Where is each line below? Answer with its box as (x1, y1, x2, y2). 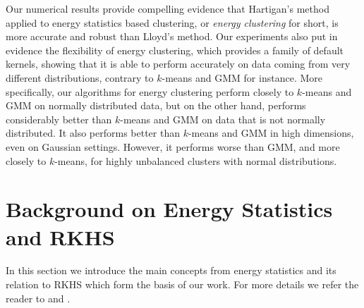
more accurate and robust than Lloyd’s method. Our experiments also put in (6, 29, 338, 44)
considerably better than (6, 111, 112, 126)
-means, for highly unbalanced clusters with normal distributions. (54, 153, 337, 168)
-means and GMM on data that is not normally (120, 111, 326, 126)
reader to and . (6, 290, 71, 305)
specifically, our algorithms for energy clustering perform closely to (6, 84, 294, 99)
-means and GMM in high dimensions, (188, 125, 354, 140)
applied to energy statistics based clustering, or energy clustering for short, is (6, 15, 339, 30)
